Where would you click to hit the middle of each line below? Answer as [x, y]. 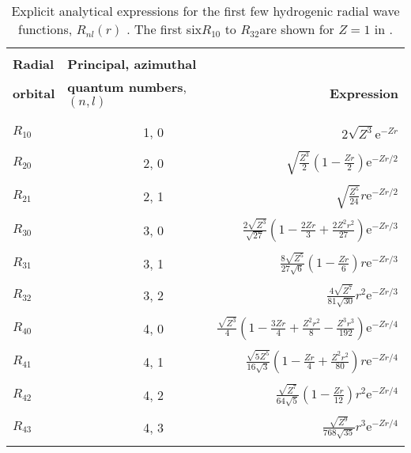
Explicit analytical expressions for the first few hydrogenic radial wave [205, 11]
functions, [45, 29]
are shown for [297, 29]
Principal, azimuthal [132, 64]
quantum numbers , [127, 87]
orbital [34, 93]
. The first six [164, 29]
